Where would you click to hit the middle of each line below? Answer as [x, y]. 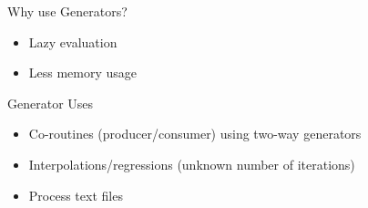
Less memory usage [83, 73]
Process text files [76, 195]
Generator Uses [51, 103]
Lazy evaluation [73, 42]
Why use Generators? [67, 11]
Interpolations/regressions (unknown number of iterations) [192, 164]
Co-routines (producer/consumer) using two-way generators [195, 134]
